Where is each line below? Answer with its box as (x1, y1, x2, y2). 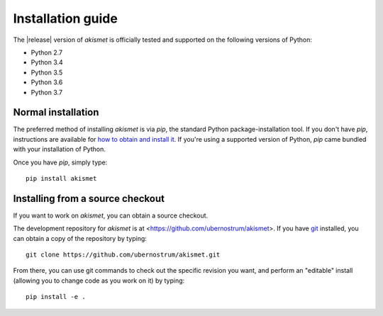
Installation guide (13, 11, 118, 26)
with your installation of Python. (13, 145, 106, 154)
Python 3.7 (30, 88, 63, 96)
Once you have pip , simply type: (13, 158, 108, 167)
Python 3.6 (30, 78, 63, 86)
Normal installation (13, 106, 99, 118)
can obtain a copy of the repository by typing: (13, 234, 147, 242)
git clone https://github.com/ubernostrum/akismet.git (26, 251, 221, 259)
